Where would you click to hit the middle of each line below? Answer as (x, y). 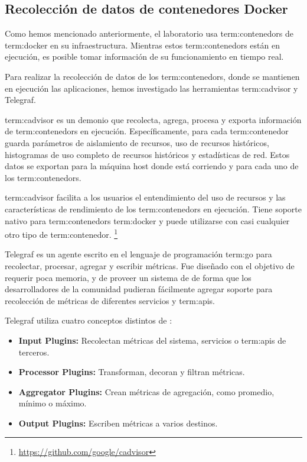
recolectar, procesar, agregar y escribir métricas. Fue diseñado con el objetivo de (150, 265)
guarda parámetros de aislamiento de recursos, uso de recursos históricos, (137, 142)
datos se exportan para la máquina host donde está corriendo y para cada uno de (152, 166)
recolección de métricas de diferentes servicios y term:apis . (110, 300)
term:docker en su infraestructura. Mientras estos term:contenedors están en (142, 45)
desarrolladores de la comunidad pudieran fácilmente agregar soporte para (139, 289)
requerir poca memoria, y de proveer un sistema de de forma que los (128, 277)
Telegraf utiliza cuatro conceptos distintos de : (89, 320)
